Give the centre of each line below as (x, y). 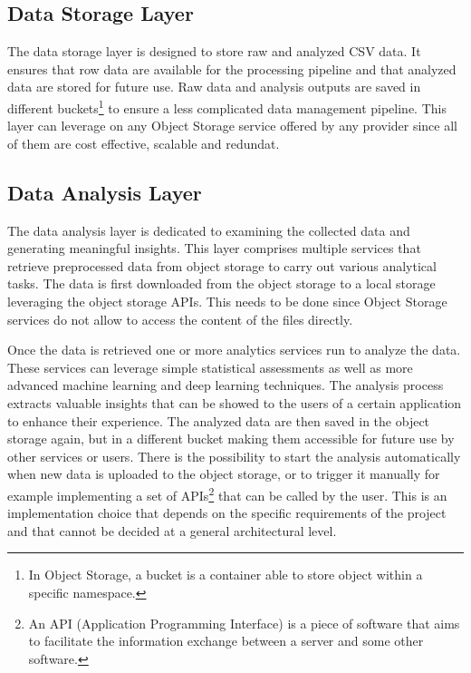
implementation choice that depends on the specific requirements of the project (227, 513)
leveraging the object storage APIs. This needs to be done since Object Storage (227, 301)
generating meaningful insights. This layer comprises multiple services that (214, 248)
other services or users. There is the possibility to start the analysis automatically (234, 456)
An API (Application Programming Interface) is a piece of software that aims (244, 623)
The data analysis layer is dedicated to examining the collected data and (209, 230)
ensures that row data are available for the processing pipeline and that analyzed (232, 68)
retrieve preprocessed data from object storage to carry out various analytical (222, 265)
